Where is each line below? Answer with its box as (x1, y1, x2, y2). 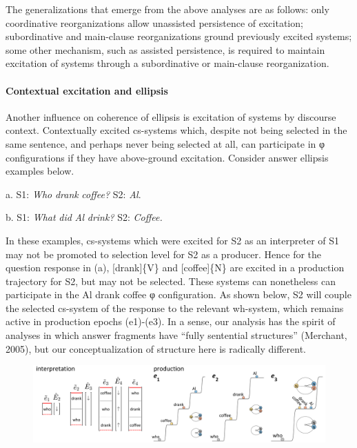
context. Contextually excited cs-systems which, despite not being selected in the (6, 123, 347, 137)
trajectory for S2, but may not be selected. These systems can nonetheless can (6, 273, 336, 288)
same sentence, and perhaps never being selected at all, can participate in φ (6, 136, 325, 150)
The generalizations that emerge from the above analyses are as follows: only (6, 2, 329, 16)
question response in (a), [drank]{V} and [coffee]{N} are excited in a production (6, 260, 345, 275)
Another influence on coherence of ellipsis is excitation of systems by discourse (6, 109, 336, 124)
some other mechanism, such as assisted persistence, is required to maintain (6, 42, 325, 57)
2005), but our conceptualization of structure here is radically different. (6, 341, 306, 356)
